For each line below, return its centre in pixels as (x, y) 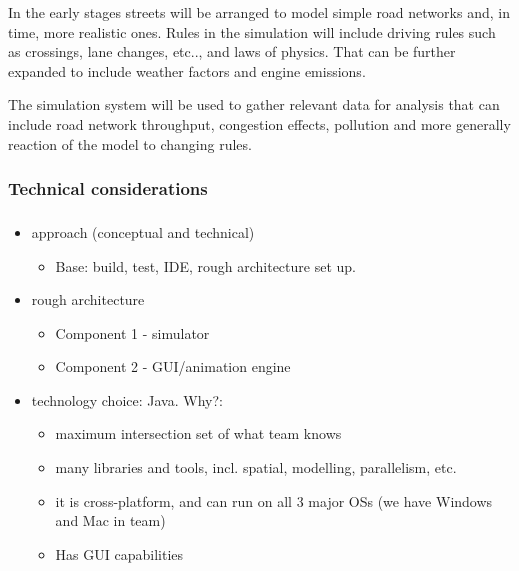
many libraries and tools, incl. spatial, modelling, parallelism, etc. (256, 467)
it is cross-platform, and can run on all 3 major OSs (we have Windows (274, 500)
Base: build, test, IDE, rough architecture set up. (205, 265)
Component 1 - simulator (132, 332)
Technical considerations (108, 188)
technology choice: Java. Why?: (127, 399)
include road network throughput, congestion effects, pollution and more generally (259, 123)
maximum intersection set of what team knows (198, 433)
